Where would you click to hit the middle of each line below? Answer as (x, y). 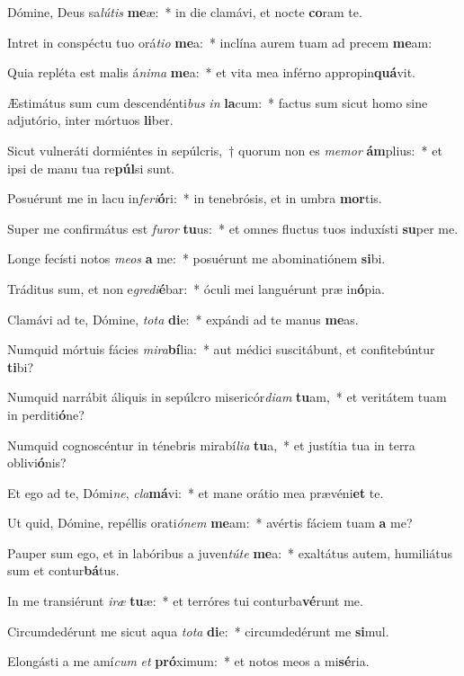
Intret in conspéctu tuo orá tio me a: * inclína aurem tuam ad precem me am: (220, 42)
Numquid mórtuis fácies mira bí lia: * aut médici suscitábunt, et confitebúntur (221, 349)
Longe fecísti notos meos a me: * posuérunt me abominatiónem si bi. (196, 258)
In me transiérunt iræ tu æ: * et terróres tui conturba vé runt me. (185, 601)
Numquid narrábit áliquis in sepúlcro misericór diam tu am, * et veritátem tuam (227, 397)
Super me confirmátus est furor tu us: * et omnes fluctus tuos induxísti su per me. (233, 228)
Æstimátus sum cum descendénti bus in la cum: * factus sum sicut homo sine (218, 102)
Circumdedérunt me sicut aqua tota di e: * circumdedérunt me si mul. (198, 631)
